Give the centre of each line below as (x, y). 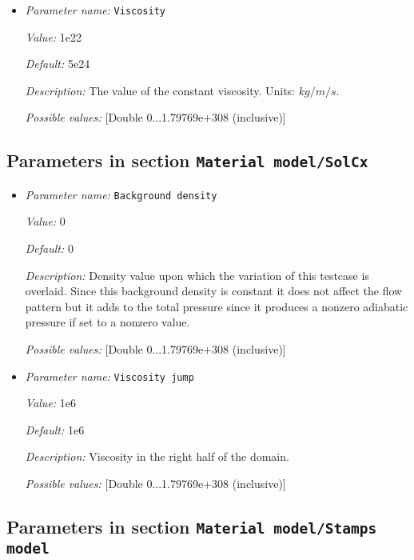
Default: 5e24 (58, 64)
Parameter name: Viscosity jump (109, 376)
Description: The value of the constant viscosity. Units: (160, 90)
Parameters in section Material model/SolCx (187, 160)
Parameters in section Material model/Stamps (192, 527)
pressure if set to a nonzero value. (107, 322)
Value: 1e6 (51, 403)
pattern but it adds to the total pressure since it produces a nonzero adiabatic (217, 306)
